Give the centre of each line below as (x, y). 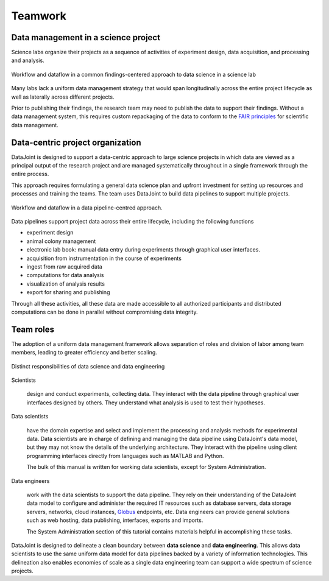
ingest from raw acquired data (65, 267)
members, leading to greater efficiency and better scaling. (84, 353)
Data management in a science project (86, 37)
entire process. (30, 174)
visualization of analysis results (65, 284)
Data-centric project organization (76, 142)
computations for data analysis (65, 275)
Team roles (33, 329)
